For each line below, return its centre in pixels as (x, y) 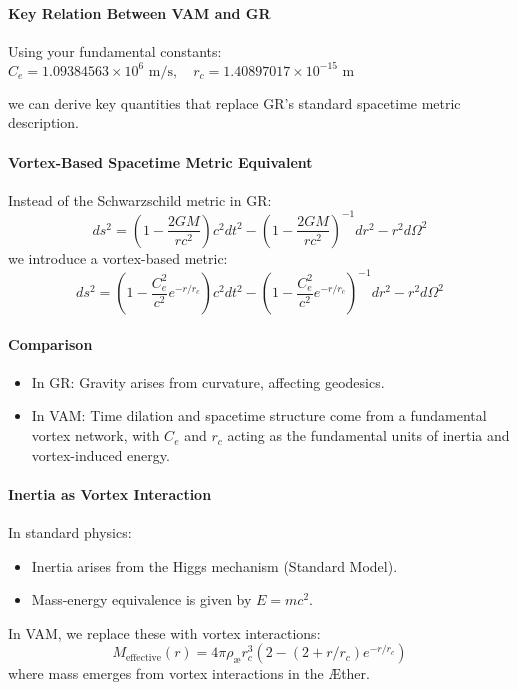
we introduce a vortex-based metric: (118, 257)
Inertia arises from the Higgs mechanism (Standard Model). (214, 565)
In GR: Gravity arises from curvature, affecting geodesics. (208, 381)
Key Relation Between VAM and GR (139, 12)
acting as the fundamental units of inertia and (368, 435)
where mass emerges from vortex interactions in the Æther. (189, 673)
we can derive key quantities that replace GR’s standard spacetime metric (234, 102)
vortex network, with (95, 435)
